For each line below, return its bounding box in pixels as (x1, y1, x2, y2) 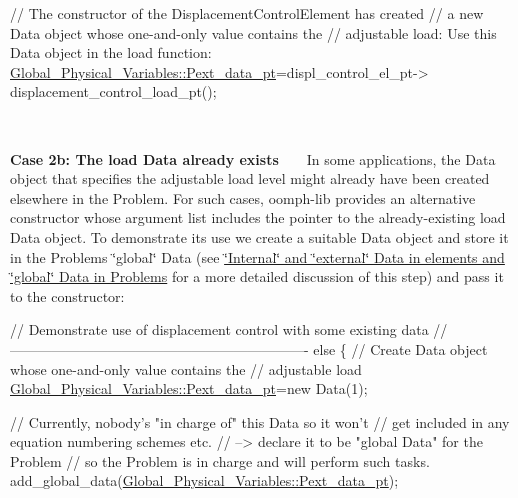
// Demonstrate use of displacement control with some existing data (10, 319, 429, 340)
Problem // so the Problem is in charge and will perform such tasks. (10, 450, 430, 471)
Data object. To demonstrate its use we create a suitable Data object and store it (10, 226, 509, 247)
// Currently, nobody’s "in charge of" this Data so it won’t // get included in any (10, 411, 510, 432)
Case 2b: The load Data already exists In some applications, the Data (10, 148, 496, 169)
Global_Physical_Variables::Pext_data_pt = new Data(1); (10, 378, 368, 399)
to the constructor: (10, 285, 125, 306)
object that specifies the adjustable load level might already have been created (10, 168, 490, 189)
